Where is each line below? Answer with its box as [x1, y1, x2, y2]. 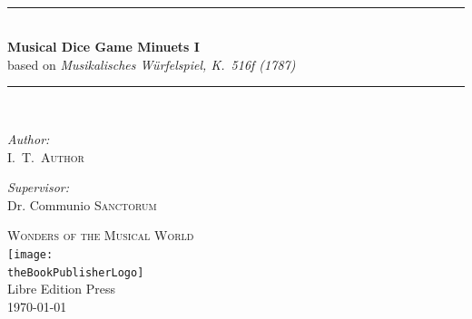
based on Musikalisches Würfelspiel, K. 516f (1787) [7, 54, 296, 73]
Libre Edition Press [7, 279, 116, 298]
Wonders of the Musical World [7, 226, 194, 245]
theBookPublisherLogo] [7, 266, 144, 279]
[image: [7, 247, 54, 261]
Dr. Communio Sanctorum [7, 195, 157, 214]
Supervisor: [7, 178, 69, 197]
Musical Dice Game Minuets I [7, 37, 200, 56]
